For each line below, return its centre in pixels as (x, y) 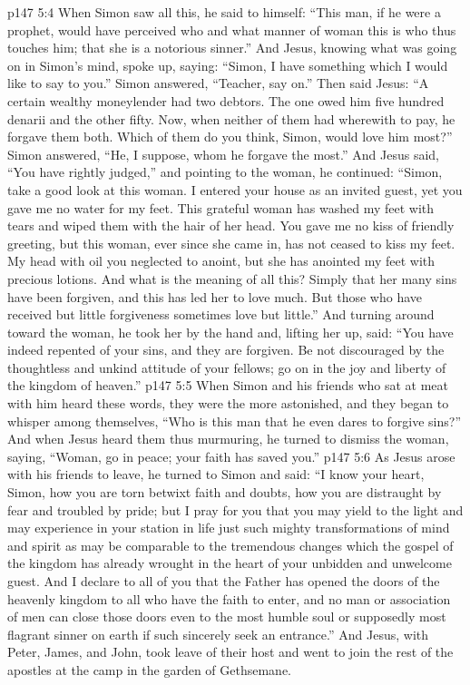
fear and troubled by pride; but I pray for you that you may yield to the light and (235, 509)
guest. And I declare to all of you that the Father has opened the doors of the (224, 581)
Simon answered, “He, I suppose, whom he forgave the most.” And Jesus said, (223, 154)
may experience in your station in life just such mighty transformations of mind (229, 528)
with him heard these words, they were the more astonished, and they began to (228, 403)
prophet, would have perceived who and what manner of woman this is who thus (232, 29)
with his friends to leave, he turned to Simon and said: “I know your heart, (216, 474)
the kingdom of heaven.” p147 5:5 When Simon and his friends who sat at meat (228, 385)
